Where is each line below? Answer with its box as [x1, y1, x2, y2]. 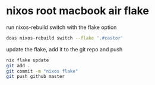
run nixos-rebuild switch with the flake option [6, 24, 117, 31]
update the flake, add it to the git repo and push [6, 45, 123, 53]
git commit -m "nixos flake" [6, 68, 78, 74]
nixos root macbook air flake [6, 4, 150, 18]
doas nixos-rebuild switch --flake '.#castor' [6, 35, 124, 41]
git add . [6, 63, 31, 68]
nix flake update [6, 57, 49, 63]
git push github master [6, 74, 65, 80]
